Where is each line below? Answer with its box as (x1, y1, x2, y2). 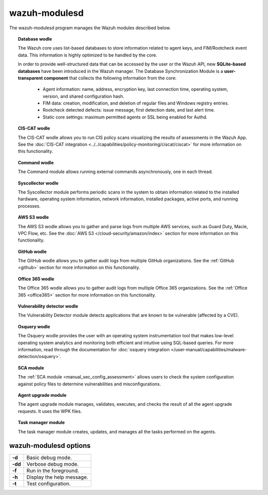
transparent (18, 75, 43, 81)
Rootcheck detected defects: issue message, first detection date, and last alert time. (43, 107, 215, 113)
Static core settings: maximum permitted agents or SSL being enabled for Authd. (43, 114, 208, 120)
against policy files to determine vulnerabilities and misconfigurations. (18, 381, 161, 387)
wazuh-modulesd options (9, 441, 91, 450)
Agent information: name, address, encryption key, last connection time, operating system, (43, 86, 228, 92)
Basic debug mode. (26, 454, 72, 461)
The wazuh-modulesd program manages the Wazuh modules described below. (9, 25, 171, 31)
